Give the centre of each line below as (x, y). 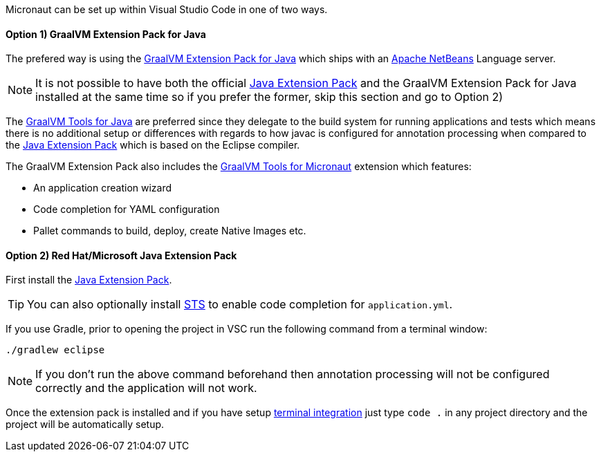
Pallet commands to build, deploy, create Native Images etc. (170, 231)
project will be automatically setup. (85, 425)
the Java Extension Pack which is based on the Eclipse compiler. (153, 145)
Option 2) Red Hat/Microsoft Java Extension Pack (121, 255)
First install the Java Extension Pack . (89, 280)
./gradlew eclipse (55, 350)
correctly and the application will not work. (146, 388)
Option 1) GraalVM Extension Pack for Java (106, 34)
